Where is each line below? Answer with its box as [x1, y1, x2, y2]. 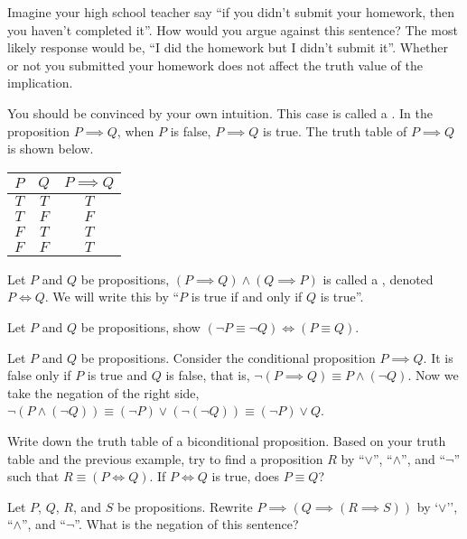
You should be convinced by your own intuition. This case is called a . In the [7, 103, 433, 122]
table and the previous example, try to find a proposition [7, 449, 323, 468]
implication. [7, 73, 73, 92]
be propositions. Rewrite [117, 497, 253, 516]
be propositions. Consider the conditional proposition [80, 348, 376, 367]
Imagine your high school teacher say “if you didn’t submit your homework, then [7, 3, 455, 21]
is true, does [211, 467, 280, 486]
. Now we [407, 366, 459, 385]
